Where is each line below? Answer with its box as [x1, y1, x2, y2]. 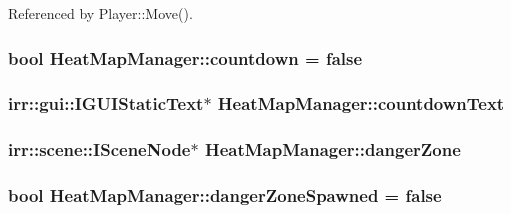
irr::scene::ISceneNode [8, 137, 191, 162]
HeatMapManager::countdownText [217, 91, 505, 116]
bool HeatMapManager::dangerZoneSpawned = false [8, 183, 442, 208]
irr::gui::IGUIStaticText [8, 91, 204, 116]
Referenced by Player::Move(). [8, 3, 193, 23]
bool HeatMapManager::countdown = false [8, 45, 363, 70]
